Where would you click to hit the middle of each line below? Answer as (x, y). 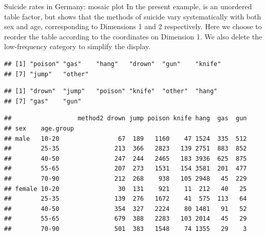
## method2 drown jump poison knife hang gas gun (126, 119)
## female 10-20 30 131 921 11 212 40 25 (126, 189)
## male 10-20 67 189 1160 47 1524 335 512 (126, 138)
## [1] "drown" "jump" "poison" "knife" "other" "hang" (111, 91)
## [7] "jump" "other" (46, 74)
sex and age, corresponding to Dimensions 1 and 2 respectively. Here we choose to (133, 26)
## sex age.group (39, 128)
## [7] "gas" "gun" (43, 101)
